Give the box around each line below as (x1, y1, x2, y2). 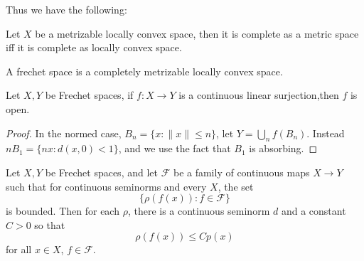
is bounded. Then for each (6, 203, 119, 218)
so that (34, 217, 65, 232)
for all (6, 242, 32, 257)
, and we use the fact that (118, 141, 231, 156)
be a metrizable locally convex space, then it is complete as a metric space (35, 26, 359, 41)
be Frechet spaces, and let (45, 164, 158, 179)
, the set (218, 179, 254, 193)
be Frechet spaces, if (45, 87, 134, 102)
